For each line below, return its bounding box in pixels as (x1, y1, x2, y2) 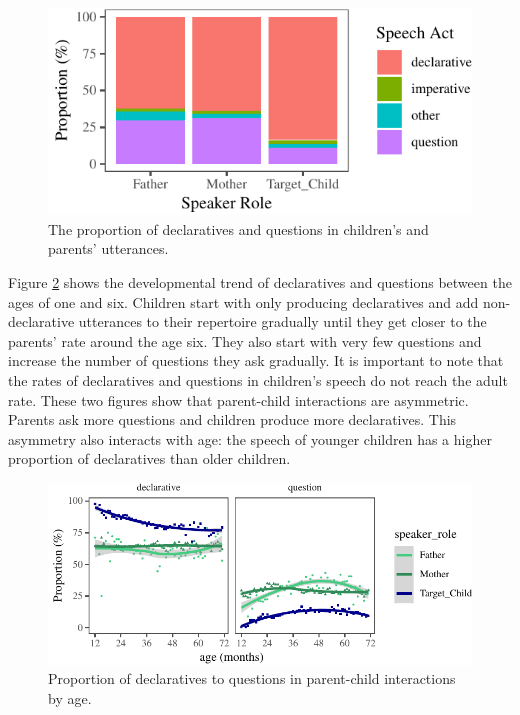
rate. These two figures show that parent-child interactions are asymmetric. (8, 389, 469, 410)
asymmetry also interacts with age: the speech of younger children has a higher (8, 428, 492, 449)
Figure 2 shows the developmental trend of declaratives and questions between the (8, 271, 512, 292)
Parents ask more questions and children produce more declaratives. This (8, 409, 457, 430)
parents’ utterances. (48, 238, 169, 259)
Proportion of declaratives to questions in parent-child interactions (48, 668, 456, 689)
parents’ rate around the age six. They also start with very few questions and (8, 330, 482, 351)
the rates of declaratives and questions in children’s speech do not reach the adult (8, 369, 508, 390)
